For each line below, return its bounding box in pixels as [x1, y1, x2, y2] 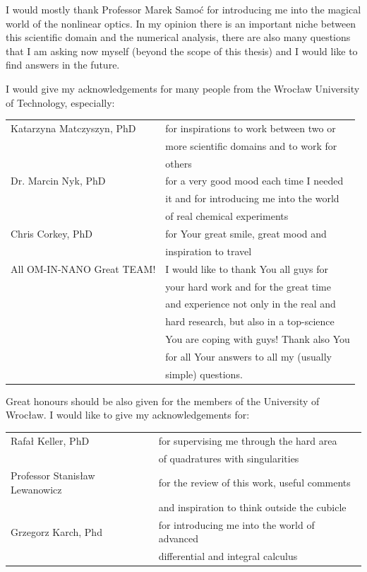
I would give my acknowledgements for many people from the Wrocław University [6, 81, 360, 95]
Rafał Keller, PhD [11, 433, 90, 448]
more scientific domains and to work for [165, 138, 337, 153]
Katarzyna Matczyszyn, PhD [11, 120, 136, 135]
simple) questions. [165, 366, 243, 381]
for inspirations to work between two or [165, 120, 336, 135]
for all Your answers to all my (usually [165, 349, 332, 363]
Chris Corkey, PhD [11, 226, 93, 240]
